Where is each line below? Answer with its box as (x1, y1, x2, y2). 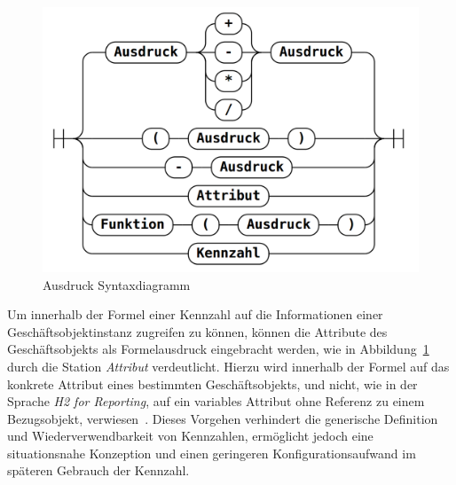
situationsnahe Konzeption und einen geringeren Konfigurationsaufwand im (7, 443, 416, 462)
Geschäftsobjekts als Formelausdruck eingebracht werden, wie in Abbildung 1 (7, 340, 429, 358)
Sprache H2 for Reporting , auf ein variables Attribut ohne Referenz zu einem (7, 392, 425, 411)
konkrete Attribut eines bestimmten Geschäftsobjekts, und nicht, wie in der (7, 374, 418, 393)
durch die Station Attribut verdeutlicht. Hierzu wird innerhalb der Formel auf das (7, 356, 450, 375)
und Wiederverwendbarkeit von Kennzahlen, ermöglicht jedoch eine (7, 426, 373, 445)
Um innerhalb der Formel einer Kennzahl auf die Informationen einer (7, 305, 383, 324)
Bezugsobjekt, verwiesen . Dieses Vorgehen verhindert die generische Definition (7, 409, 438, 427)
